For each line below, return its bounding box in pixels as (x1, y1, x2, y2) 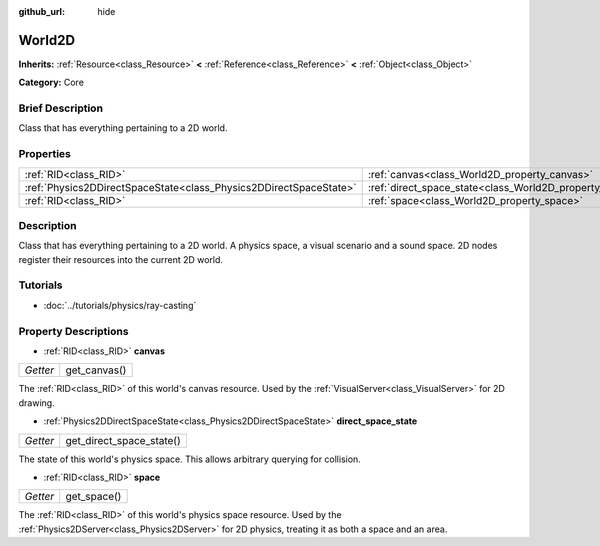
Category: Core (18, 76, 85, 89)
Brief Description (18, 101, 104, 115)
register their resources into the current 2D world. (18, 253, 224, 265)
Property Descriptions (18, 324, 129, 338)
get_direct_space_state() (65, 433, 182, 447)
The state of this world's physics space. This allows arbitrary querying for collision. (18, 453, 362, 465)
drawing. (18, 396, 55, 409)
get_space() (65, 490, 122, 504)
